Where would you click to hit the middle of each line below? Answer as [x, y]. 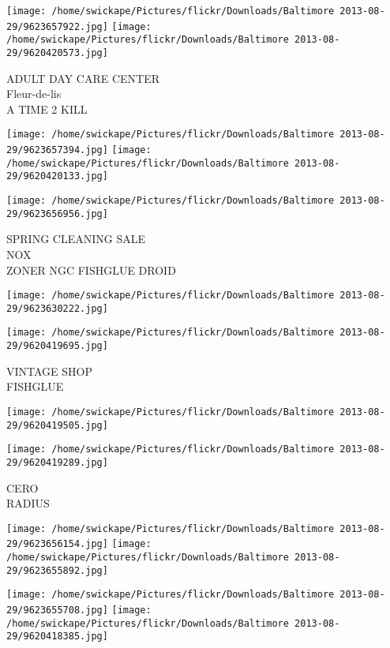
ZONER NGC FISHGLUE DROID [91, 270]
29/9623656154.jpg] [57, 544]
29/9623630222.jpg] [57, 308]
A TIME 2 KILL [47, 109]
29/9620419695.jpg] [57, 346]
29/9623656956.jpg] [57, 214]
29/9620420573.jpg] [57, 52]
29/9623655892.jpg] [57, 570]
